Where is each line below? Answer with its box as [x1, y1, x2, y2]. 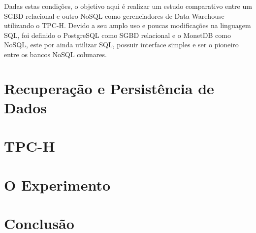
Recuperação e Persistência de [4, 78, 214, 98]
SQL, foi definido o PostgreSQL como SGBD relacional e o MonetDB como [4, 30, 231, 40]
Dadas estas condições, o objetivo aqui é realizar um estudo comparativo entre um [4, 1, 252, 11]
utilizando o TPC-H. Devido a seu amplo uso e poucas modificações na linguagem [4, 20, 251, 31]
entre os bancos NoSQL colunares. [4, 49, 107, 59]
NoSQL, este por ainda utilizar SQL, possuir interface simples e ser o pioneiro [4, 39, 239, 50]
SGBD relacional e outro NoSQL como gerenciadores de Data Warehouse [4, 10, 224, 21]
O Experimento [4, 174, 111, 195]
